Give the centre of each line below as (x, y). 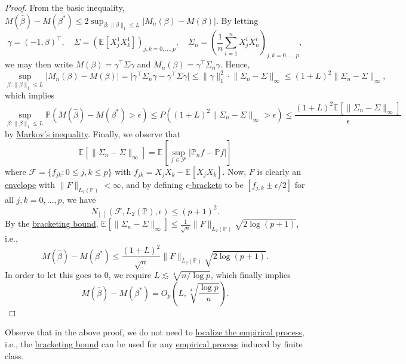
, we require (130, 275)
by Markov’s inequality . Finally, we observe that (93, 134)
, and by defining (152, 184)
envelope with (30, 184)
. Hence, (235, 64)
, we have (79, 199)
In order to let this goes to (53, 275)
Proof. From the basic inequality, (65, 7)
